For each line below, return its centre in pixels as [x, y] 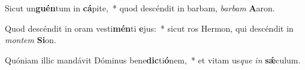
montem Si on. [31, 40]
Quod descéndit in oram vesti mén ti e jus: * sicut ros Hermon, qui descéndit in [149, 28]
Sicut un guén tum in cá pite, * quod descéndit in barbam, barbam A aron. [140, 8]
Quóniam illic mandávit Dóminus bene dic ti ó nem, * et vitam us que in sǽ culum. [153, 60]
